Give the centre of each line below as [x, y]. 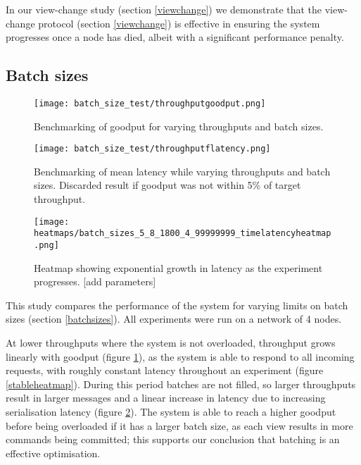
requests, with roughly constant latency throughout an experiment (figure [165, 370]
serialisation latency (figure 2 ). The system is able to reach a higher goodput [171, 411]
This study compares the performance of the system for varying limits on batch [177, 305]
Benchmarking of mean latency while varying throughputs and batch [182, 171]
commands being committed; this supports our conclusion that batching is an [173, 439]
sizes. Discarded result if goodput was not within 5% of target [167, 185]
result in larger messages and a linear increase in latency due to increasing [166, 398]
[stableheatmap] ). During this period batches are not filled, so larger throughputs [181, 384]
